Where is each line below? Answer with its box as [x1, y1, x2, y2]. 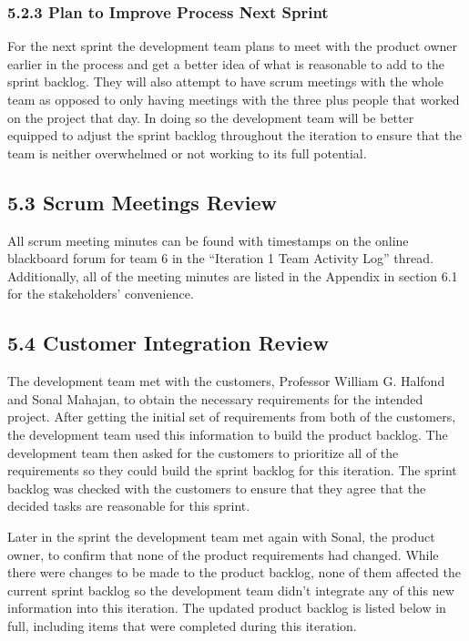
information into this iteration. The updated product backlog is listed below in [7, 598, 446, 617]
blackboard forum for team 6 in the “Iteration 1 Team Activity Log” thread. [7, 249, 433, 268]
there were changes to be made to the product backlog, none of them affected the [7, 563, 461, 582]
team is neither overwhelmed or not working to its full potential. [7, 143, 367, 162]
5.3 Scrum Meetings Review [7, 188, 277, 216]
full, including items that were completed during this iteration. [7, 616, 357, 635]
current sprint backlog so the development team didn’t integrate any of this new [7, 580, 454, 599]
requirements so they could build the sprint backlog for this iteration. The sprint [7, 461, 457, 480]
